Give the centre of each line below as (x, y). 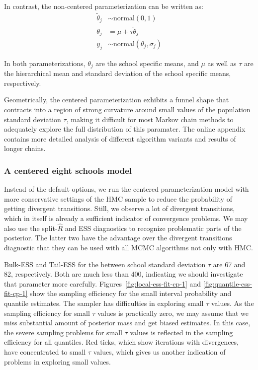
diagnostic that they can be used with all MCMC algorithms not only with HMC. (129, 248)
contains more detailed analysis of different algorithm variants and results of (120, 138)
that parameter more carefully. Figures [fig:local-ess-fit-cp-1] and (103, 283)
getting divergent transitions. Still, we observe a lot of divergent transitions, (120, 208)
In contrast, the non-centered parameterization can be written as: (104, 6)
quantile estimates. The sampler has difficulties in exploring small (104, 303)
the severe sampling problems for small (63, 332)
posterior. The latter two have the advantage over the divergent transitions (118, 238)
